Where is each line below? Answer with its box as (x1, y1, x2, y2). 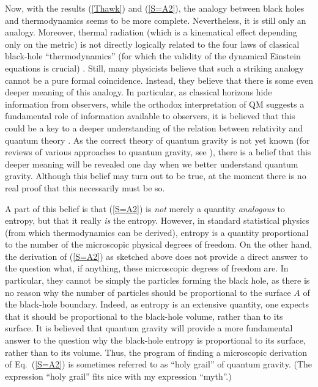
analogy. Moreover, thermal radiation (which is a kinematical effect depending (5, 26, 297, 39)
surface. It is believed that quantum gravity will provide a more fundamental (5, 322, 293, 334)
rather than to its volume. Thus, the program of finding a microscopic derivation (5, 345, 307, 358)
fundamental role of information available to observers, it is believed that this (5, 109, 295, 122)
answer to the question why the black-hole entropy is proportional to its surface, (5, 334, 306, 347)
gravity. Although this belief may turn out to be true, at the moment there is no (5, 169, 306, 182)
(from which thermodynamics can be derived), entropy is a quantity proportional (5, 226, 309, 238)
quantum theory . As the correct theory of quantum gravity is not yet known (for (5, 133, 310, 146)
